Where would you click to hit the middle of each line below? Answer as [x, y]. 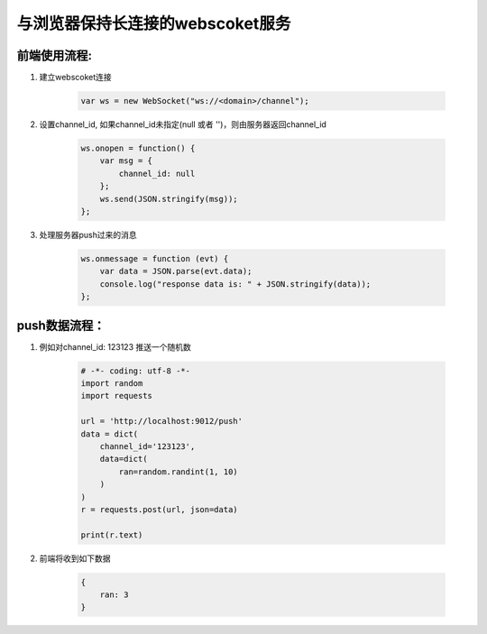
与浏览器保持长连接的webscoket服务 [154, 23]
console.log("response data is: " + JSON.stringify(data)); [235, 284]
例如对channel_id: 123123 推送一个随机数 [115, 346]
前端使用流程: [55, 55]
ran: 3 [114, 595]
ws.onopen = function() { [138, 148]
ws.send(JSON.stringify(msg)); [169, 199]
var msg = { [126, 161]
